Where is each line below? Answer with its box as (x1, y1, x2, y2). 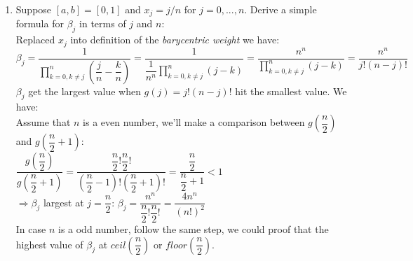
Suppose (15, 2, 52, 16)
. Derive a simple (244, 2, 317, 16)
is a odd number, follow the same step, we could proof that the (57, 222, 329, 236)
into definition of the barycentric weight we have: (70, 32, 280, 47)
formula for (15, 16, 64, 31)
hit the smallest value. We (235, 83, 347, 98)
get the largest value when (28, 83, 141, 98)
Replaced (15, 32, 55, 47)
